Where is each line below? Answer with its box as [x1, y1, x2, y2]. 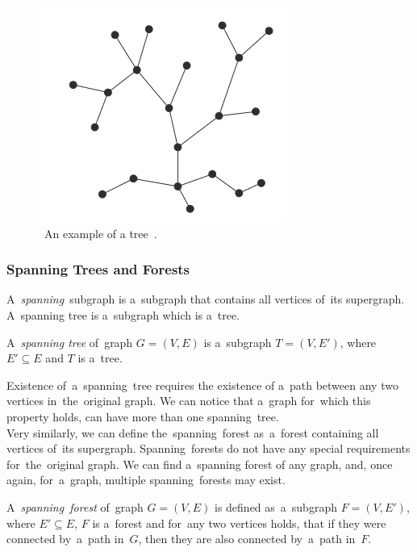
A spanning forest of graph [6, 498, 144, 515]
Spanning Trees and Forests [6, 259, 190, 279]
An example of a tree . [44, 224, 157, 241]
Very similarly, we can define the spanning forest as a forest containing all [6, 424, 379, 441]
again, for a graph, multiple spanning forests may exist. [6, 471, 286, 488]
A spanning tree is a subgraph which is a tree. [6, 307, 240, 323]
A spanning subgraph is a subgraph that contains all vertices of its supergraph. [6, 291, 405, 307]
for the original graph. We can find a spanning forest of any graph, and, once [6, 455, 393, 472]
